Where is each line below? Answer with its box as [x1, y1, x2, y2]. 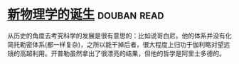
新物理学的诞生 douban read [7, 6, 164, 23]
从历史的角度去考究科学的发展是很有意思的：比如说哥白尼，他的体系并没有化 [7, 31, 232, 40]
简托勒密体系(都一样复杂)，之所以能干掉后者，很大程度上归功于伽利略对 [7, 40, 218, 48]
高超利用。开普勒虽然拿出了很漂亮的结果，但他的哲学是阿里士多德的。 [19, 49, 225, 58]
